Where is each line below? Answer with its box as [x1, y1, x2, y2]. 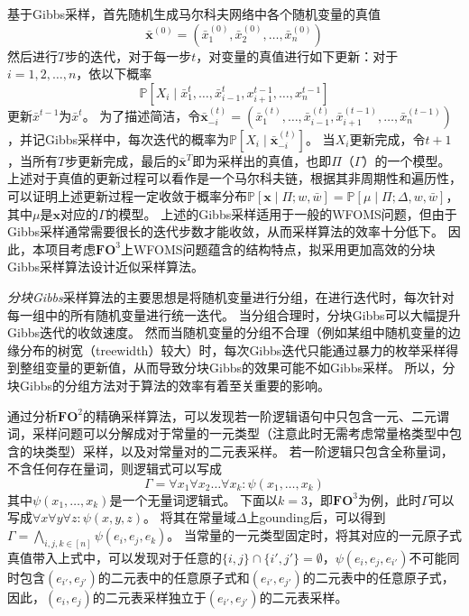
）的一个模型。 [362, 151, 451, 170]
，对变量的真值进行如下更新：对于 [196, 46, 399, 65]
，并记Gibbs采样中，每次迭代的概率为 [7, 129, 229, 148]
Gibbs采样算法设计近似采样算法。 [7, 257, 204, 276]
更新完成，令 [349, 129, 426, 148]
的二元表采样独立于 [92, 587, 207, 606]
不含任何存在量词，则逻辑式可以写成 [7, 459, 222, 478]
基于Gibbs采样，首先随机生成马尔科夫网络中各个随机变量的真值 [7, 5, 381, 23]
